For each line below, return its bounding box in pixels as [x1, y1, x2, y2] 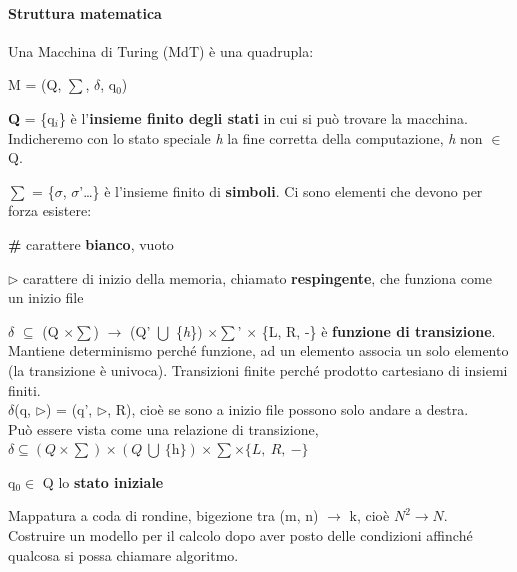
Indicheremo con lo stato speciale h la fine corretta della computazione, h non [8, 127, 483, 148]
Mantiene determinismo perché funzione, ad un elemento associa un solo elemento [8, 340, 509, 361]
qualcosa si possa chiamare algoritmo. [8, 544, 239, 565]
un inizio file [8, 287, 84, 308]
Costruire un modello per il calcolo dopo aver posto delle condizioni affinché [8, 525, 473, 546]
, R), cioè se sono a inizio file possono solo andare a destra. [107, 399, 469, 420]
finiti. [8, 379, 41, 400]
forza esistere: [8, 200, 92, 221]
